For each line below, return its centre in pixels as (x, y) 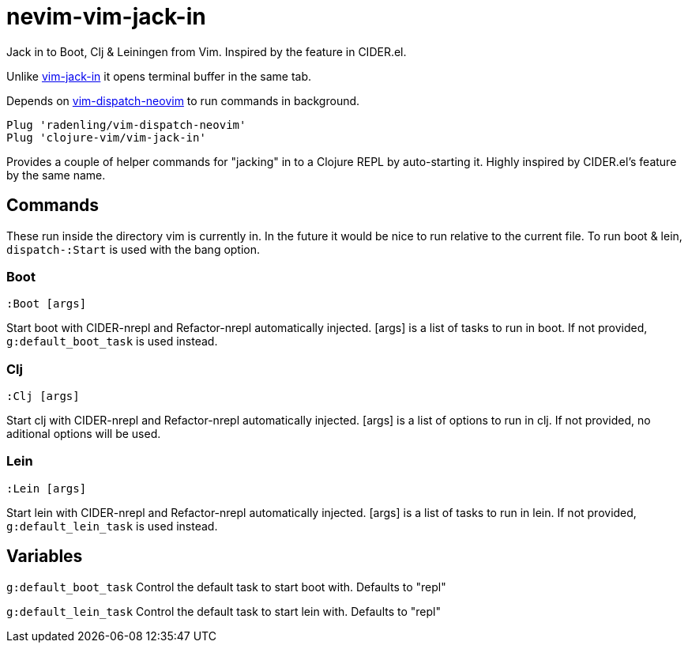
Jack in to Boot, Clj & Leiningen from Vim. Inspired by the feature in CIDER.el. (207, 51)
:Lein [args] (47, 488)
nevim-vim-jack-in (106, 17)
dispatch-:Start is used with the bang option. (133, 249)
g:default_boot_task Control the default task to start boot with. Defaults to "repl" (226, 587)
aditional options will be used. (84, 434)
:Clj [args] (43, 396)
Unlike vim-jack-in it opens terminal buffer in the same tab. (159, 76)
